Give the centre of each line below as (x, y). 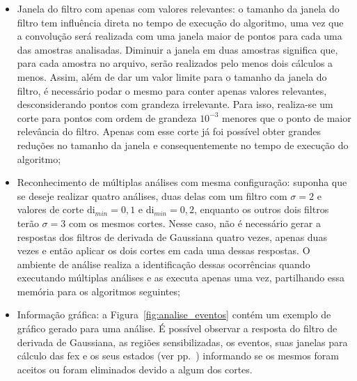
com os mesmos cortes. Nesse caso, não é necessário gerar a (195, 223)
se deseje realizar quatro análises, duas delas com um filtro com (152, 195)
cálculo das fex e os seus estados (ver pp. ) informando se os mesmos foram (178, 356)
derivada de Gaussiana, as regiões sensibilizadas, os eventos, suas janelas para (182, 342)
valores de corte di (56, 209)
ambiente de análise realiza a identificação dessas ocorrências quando (164, 264)
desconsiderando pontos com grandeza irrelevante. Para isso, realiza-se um (175, 104)
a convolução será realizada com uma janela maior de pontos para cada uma (180, 36)
